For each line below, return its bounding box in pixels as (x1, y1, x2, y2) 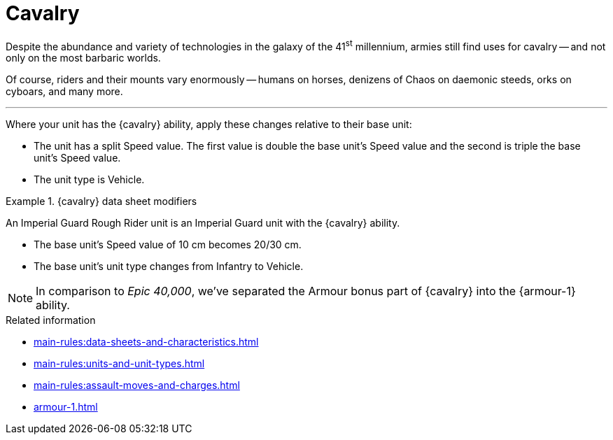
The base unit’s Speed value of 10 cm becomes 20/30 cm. (34, 239, 302, 251)
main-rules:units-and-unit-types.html (34, 357, 205, 370)
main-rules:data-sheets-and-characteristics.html (34, 336, 259, 348)
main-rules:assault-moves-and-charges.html (34, 379, 240, 392)
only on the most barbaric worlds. (6, 52, 161, 64)
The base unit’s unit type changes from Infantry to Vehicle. (34, 260, 304, 273)
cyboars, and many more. (6, 85, 123, 98)
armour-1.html (34, 401, 98, 413)
